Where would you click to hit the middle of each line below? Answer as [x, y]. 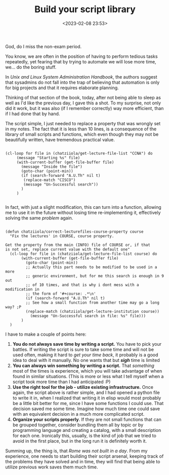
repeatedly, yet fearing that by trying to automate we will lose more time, [81, 61]
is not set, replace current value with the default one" [68, 249]
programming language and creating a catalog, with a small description [87, 430]
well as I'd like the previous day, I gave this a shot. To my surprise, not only [83, 103]
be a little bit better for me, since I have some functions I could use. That [88, 403]
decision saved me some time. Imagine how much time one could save [86, 409]
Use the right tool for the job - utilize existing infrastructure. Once [83, 387]
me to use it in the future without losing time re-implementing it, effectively [83, 212]
